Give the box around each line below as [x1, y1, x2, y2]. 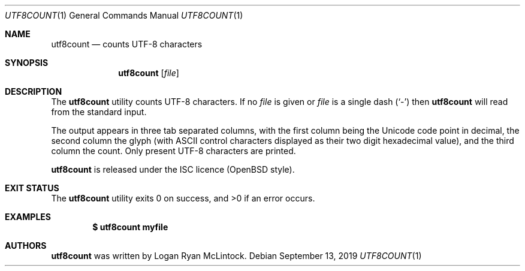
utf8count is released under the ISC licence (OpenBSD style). [51, 164, 295, 174]
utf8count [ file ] [118, 68, 179, 78]
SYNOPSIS [5, 58, 49, 68]
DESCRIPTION [5, 86, 62, 97]
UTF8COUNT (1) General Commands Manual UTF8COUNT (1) [5, 10, 243, 20]
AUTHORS [5, 240, 47, 251]
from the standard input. [51, 107, 147, 117]
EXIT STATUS [5, 183, 59, 193]
